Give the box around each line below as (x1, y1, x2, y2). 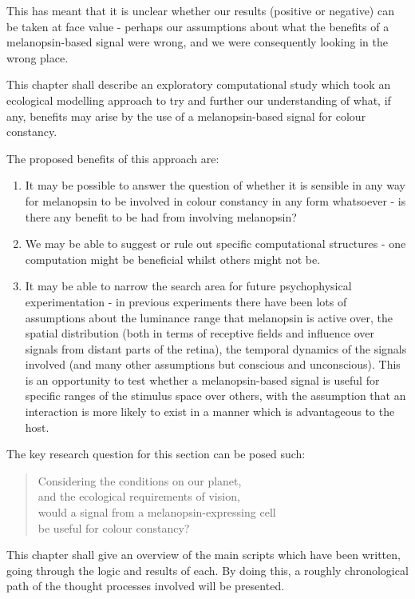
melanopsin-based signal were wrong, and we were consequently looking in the (6, 34, 388, 50)
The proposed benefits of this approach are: (6, 150, 219, 166)
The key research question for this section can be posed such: (6, 445, 306, 462)
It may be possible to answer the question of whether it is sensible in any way (25, 177, 405, 194)
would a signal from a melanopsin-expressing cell (38, 504, 276, 521)
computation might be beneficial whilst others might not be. (25, 250, 321, 267)
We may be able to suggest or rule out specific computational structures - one (25, 235, 406, 252)
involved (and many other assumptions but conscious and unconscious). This (25, 356, 401, 373)
